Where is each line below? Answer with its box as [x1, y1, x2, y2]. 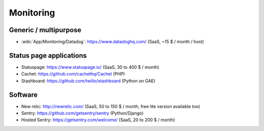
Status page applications [9, 51, 87, 59]
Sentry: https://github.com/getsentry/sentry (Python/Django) [21, 110, 144, 116]
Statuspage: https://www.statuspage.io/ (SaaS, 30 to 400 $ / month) [21, 64, 159, 70]
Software [9, 91, 38, 99]
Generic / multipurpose [9, 26, 82, 34]
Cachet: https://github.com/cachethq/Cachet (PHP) [21, 71, 125, 77]
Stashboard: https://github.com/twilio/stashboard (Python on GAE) [21, 78, 156, 84]
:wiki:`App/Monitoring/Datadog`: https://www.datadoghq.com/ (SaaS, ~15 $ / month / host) [21, 39, 204, 45]
